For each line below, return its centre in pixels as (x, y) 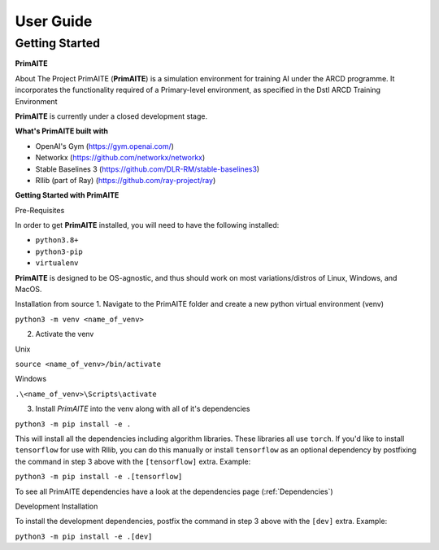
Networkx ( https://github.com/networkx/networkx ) (120, 158)
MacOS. (28, 290)
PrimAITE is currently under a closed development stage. (111, 116)
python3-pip (59, 251)
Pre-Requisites (40, 210)
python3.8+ (57, 240)
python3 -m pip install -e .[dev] (84, 536)
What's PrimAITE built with (62, 131)
